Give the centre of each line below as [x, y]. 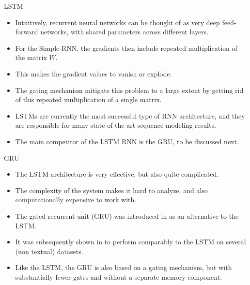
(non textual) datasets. [49, 251]
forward [27, 32]
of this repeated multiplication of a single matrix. [88, 99]
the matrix [31, 57]
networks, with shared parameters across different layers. [125, 32]
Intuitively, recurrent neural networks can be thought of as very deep [117, 22]
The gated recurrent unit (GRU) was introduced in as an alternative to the [127, 216]
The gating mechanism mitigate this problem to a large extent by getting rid [129, 90]
